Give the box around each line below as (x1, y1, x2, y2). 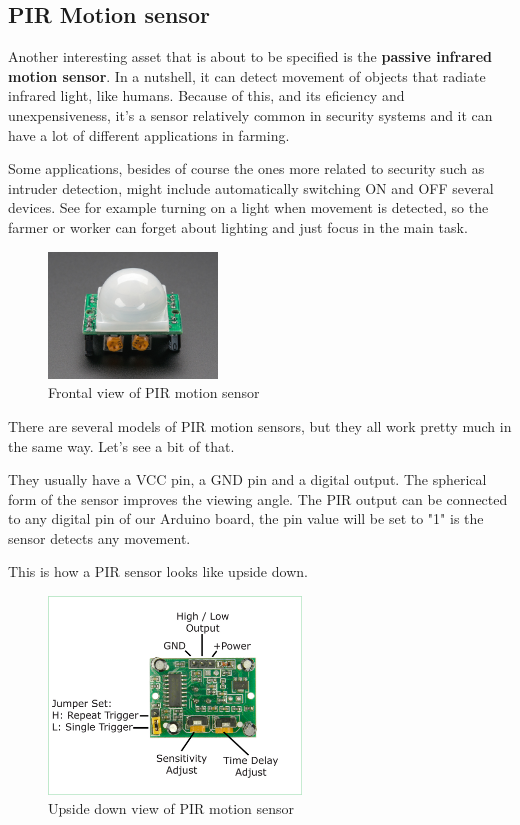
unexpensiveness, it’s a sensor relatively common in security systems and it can (8, 104, 493, 125)
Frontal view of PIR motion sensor (48, 382, 260, 403)
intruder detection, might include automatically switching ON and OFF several (8, 177, 494, 198)
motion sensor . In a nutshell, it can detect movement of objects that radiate (8, 65, 486, 86)
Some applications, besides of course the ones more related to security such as (8, 158, 485, 179)
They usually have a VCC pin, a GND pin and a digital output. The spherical (8, 469, 487, 490)
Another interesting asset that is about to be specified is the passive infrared (8, 46, 492, 67)
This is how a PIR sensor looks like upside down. (8, 561, 308, 582)
